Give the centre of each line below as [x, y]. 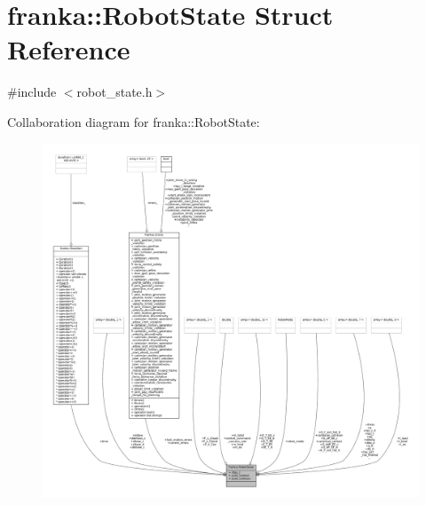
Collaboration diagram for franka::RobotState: [134, 121]
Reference [69, 49]
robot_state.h [114, 92]
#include [32, 92]
